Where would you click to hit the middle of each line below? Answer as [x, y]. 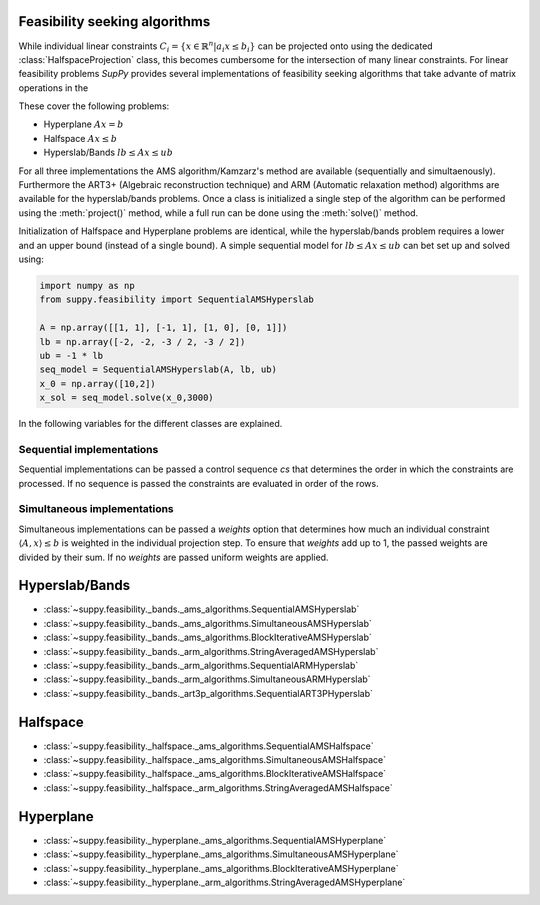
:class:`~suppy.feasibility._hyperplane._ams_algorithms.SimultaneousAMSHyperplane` [221, 854]
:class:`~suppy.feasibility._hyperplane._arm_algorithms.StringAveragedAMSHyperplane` [224, 882]
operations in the [53, 87]
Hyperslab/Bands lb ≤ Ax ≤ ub [108, 152]
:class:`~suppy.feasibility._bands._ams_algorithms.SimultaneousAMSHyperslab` [207, 623]
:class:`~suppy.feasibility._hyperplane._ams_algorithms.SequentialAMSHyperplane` [215, 840]
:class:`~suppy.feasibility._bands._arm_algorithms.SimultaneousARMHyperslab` [207, 679]
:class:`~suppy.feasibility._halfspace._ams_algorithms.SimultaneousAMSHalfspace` [215, 760]
